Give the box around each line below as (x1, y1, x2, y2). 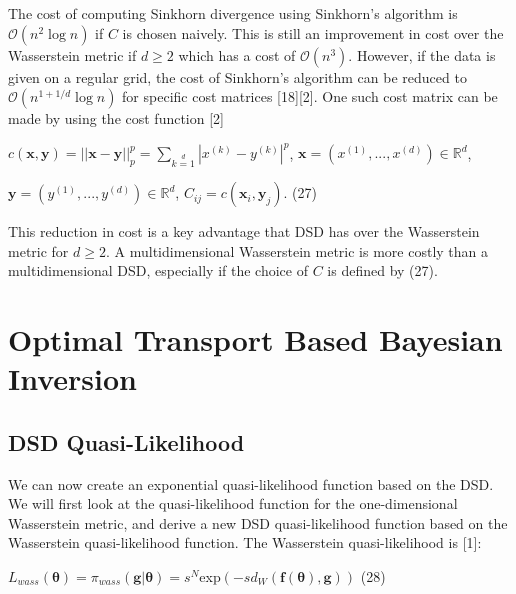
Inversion (8, 358, 137, 399)
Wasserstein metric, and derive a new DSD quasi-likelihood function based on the (8, 512, 508, 533)
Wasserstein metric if (8, 44, 137, 65)
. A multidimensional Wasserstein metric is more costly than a (105, 240, 489, 261)
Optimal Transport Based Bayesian (8, 319, 503, 360)
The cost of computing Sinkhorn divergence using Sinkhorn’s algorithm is (8, 3, 458, 23)
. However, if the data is (348, 44, 496, 65)
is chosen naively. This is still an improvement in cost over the (122, 22, 504, 43)
